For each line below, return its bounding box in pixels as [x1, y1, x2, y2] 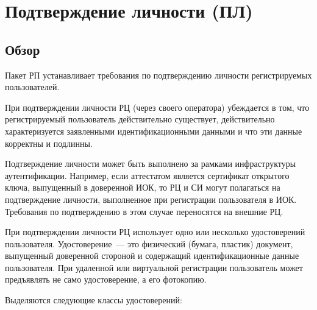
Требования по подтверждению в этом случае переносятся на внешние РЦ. [5, 205, 283, 217]
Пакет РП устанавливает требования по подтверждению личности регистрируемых [5, 68, 312, 81]
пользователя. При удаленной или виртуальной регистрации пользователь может [5, 261, 303, 273]
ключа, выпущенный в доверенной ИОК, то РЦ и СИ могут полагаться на [5, 181, 280, 194]
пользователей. [5, 80, 60, 93]
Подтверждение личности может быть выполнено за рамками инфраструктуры [5, 157, 296, 170]
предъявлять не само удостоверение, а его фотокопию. [5, 273, 207, 286]
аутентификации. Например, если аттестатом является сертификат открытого [5, 169, 290, 181]
